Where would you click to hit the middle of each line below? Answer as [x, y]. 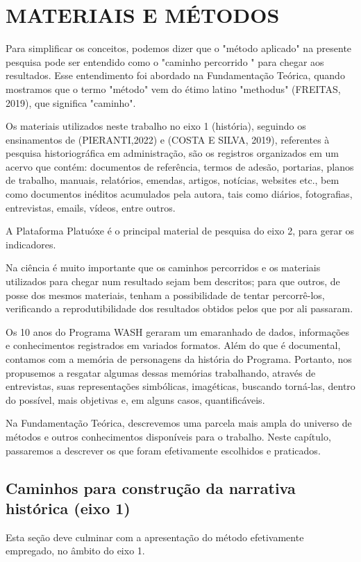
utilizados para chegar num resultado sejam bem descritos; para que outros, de [173, 281]
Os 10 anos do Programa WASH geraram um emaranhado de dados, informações [178, 331]
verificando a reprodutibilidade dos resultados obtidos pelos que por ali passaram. [179, 308]
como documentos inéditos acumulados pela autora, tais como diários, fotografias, [179, 194]
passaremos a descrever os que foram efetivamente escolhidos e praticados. [163, 450]
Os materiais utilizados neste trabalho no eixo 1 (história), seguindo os [156, 126]
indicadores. [31, 244]
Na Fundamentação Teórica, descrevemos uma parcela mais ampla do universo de [179, 423]
